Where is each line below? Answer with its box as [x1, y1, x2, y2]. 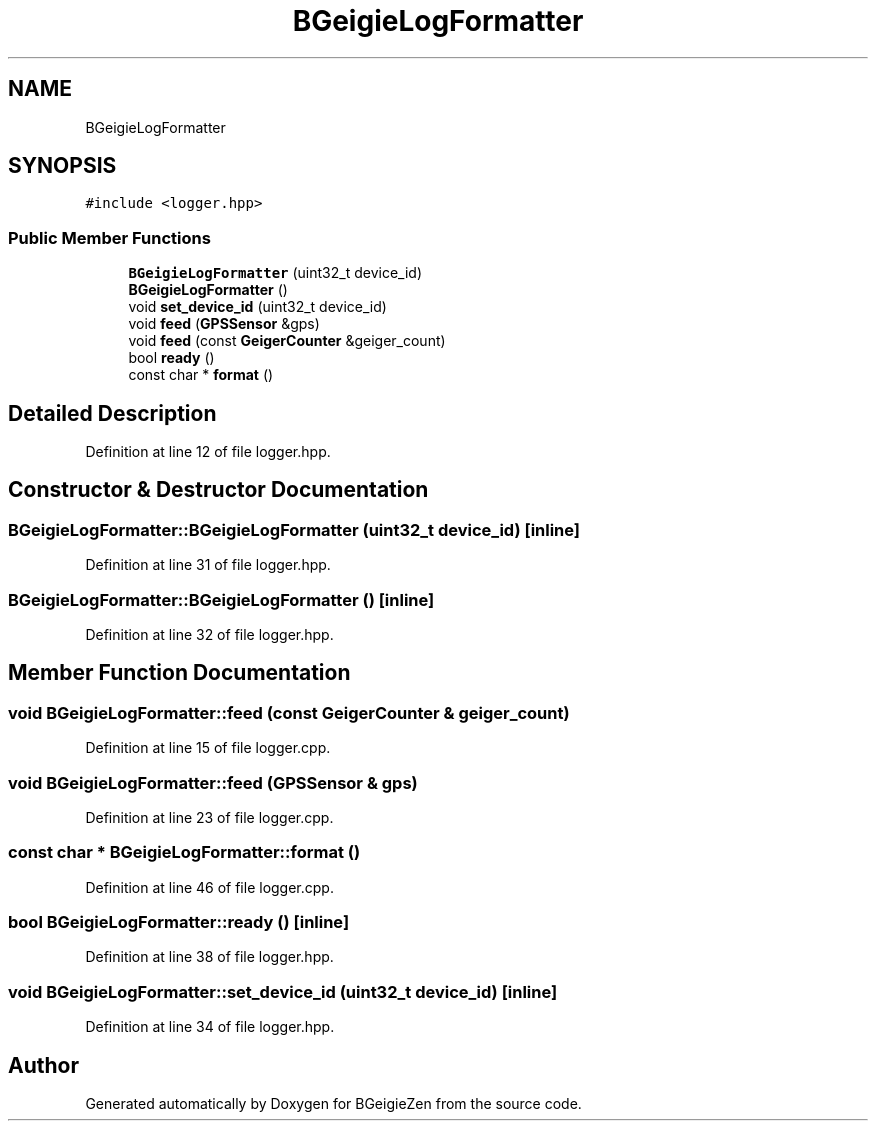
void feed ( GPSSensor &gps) [128, 315, 320, 333]
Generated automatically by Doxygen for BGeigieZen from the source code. [85, 1095, 582, 1113]
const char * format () [128, 366, 274, 384]
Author [8, 1052, 79, 1078]
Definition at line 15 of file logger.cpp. [85, 739, 331, 757]
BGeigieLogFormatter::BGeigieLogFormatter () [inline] [8, 589, 435, 610]
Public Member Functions [8, 227, 211, 248]
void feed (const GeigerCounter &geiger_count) [128, 332, 446, 350]
